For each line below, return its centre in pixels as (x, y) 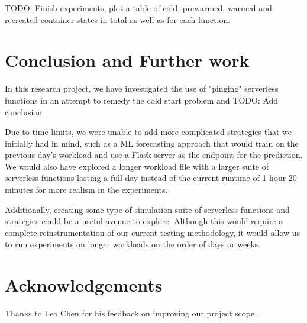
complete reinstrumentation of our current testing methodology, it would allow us (152, 232)
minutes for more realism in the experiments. (86, 190)
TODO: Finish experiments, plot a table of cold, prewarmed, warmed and (138, 8)
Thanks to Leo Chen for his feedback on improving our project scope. (131, 313)
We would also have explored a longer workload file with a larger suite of (137, 166)
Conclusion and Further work (127, 60)
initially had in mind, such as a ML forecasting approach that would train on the (152, 143)
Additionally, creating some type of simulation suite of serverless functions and (147, 209)
